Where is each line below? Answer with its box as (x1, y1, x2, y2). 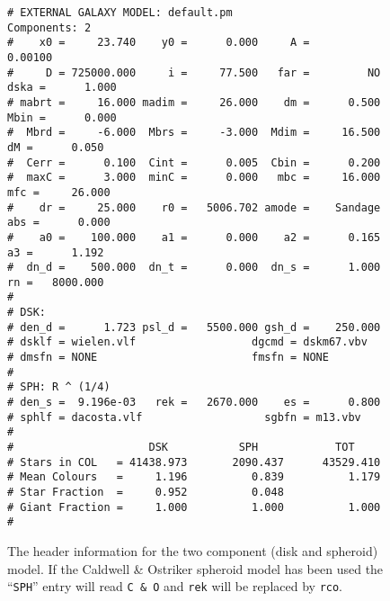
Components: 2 (7, 21, 92, 34)
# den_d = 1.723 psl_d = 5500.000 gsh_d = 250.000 (7, 320, 381, 334)
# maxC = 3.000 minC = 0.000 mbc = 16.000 (7, 171, 381, 184)
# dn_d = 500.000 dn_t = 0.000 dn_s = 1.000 (7, 261, 381, 274)
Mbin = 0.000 (7, 111, 117, 124)
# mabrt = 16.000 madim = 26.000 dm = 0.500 (7, 95, 381, 109)
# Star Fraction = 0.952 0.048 (7, 486, 284, 498)
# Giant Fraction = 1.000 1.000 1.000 (7, 500, 381, 514)
